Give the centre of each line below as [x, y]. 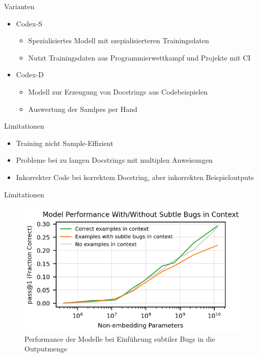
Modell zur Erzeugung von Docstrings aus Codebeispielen [118, 91]
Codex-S [29, 23]
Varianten [19, 6]
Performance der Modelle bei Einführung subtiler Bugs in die [120, 338]
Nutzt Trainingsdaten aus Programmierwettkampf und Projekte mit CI [139, 57]
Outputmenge [46, 349]
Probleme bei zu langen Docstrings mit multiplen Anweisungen [114, 160]
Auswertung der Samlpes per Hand [83, 109]
